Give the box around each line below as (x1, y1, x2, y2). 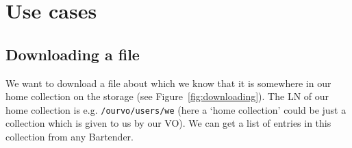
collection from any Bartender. (5, 129, 134, 144)
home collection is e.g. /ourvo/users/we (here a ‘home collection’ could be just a (5, 102, 347, 116)
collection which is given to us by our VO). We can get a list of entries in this (5, 116, 331, 130)
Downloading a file (5, 43, 140, 64)
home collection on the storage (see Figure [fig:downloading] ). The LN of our (5, 89, 329, 103)
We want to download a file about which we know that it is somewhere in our (5, 75, 331, 90)
